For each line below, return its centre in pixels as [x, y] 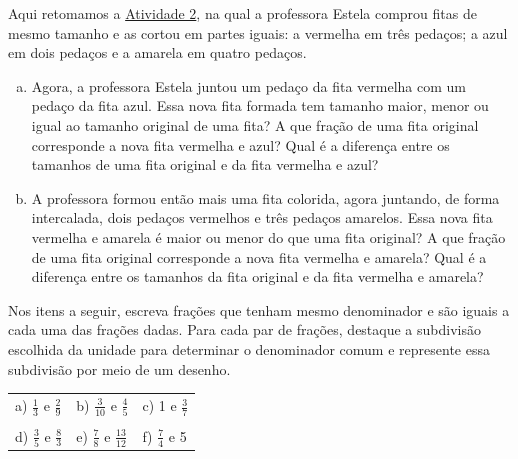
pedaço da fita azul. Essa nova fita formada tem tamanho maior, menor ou [260, 105]
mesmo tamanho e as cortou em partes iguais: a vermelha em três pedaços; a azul [258, 32]
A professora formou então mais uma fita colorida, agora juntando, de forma [265, 197]
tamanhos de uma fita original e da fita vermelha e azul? [205, 164]
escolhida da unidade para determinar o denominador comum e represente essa [249, 348]
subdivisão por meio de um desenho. [119, 368]
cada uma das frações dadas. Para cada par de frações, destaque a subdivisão [244, 329]
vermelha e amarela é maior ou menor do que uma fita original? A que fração [268, 236]
